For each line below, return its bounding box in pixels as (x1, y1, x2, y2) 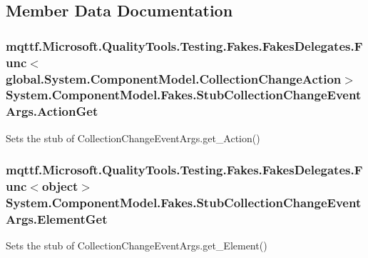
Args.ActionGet (6, 102, 98, 120)
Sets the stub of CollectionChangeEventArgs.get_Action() (6, 130, 260, 145)
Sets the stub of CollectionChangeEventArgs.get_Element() (6, 238, 267, 253)
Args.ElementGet (6, 209, 108, 227)
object (41, 177, 78, 195)
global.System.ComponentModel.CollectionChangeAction (6, 69, 342, 87)
